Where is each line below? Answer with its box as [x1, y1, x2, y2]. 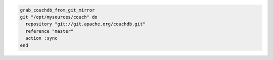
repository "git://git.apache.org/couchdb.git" [25, 21, 146, 27]
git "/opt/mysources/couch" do [20, 14, 98, 20]
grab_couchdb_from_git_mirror [20, 7, 95, 13]
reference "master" [25, 28, 74, 34]
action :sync [25, 35, 58, 41]
